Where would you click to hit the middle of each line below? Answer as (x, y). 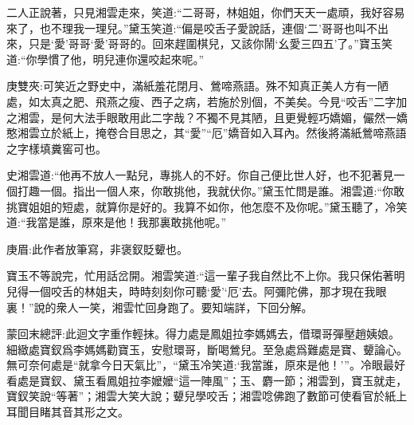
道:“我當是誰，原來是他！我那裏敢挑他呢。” (117, 222)
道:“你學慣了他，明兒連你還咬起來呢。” (105, 59)
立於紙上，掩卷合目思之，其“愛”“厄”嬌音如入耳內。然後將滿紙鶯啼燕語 (223, 133)
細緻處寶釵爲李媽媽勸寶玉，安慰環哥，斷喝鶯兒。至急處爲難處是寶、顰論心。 (207, 349)
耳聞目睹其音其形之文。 (68, 412)
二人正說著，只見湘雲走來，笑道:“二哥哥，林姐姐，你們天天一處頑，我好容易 (206, 12)
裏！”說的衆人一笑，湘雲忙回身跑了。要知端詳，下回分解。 (160, 307)
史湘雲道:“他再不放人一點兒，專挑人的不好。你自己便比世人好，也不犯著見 (200, 175)
